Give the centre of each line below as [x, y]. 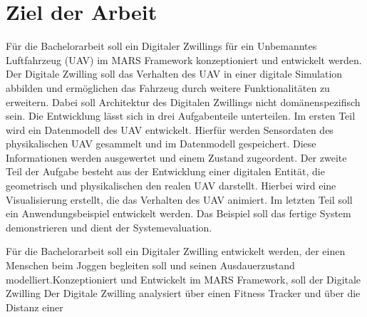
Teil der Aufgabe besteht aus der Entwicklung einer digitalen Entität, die [165, 171]
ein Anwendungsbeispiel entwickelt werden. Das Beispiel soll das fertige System [179, 213]
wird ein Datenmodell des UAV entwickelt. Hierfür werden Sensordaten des [170, 129]
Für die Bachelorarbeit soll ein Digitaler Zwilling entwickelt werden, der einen [176, 251]
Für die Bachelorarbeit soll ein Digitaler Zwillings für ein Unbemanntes [161, 46]
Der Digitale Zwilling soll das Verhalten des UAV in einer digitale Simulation [174, 74]
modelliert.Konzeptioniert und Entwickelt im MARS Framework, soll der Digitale [183, 279]
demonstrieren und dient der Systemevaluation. [109, 227]
